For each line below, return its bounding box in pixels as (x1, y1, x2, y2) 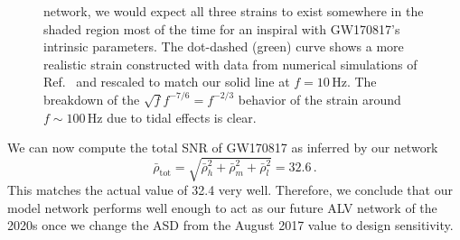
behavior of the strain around (238, 89, 401, 108)
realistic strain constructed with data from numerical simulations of (43, 54, 418, 73)
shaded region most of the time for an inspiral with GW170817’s (43, 19, 400, 38)
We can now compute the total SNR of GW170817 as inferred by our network (7, 138, 438, 157)
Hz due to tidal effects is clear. (87, 107, 257, 126)
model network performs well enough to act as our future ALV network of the (7, 198, 437, 217)
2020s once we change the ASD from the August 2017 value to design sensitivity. (7, 216, 454, 235)
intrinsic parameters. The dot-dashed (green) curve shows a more (43, 37, 404, 56)
